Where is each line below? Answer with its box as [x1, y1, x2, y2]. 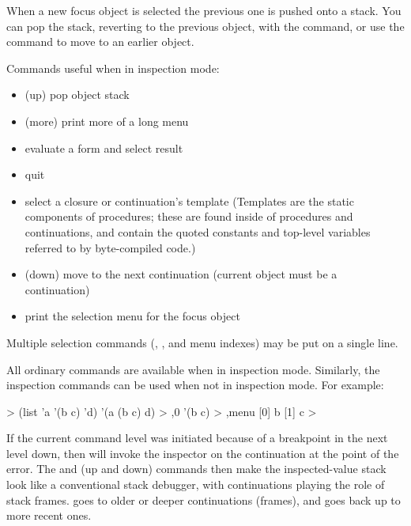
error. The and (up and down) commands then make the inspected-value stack [6, 460, 386, 477]
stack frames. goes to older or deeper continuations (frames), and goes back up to [6, 491, 401, 508]
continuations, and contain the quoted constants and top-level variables [25, 223, 371, 240]
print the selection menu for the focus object [25, 308, 240, 324]
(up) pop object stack [25, 86, 130, 103]
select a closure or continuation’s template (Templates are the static [25, 192, 354, 209]
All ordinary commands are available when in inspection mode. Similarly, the [6, 361, 380, 377]
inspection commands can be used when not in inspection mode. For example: [6, 377, 384, 393]
